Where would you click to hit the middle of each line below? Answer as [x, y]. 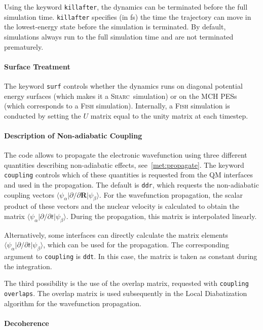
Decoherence [27, 323]
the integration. [28, 266]
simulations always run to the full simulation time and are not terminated [119, 36]
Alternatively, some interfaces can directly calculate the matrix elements [116, 234]
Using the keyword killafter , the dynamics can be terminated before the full [126, 7]
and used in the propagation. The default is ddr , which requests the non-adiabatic [131, 184]
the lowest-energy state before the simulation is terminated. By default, [115, 27]
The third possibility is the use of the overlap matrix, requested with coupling [126, 283]
